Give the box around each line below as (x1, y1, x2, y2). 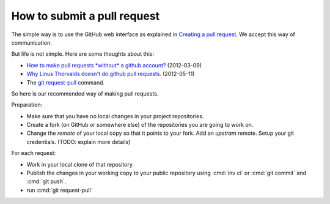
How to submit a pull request (11, 9, 160, 23)
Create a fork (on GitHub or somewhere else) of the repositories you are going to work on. (26, 121, 254, 129)
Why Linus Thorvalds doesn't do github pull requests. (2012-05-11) (26, 70, 195, 78)
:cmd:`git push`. (26, 178, 67, 185)
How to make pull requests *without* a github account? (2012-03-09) (26, 61, 202, 69)
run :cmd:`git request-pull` (26, 186, 93, 194)
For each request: (11, 149, 56, 157)
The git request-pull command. (26, 78, 105, 86)
